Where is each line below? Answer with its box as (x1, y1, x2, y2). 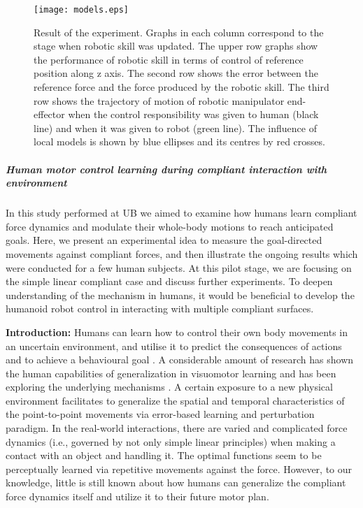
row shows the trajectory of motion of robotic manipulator (34, 93, 285, 108)
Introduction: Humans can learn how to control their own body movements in (6, 324, 348, 339)
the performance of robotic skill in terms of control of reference (34, 52, 304, 66)
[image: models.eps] (34, 5, 129, 15)
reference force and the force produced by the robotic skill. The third (34, 80, 329, 94)
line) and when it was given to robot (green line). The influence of (34, 120, 317, 135)
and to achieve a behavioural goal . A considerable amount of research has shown (6, 352, 354, 367)
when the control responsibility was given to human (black (68, 107, 319, 122)
